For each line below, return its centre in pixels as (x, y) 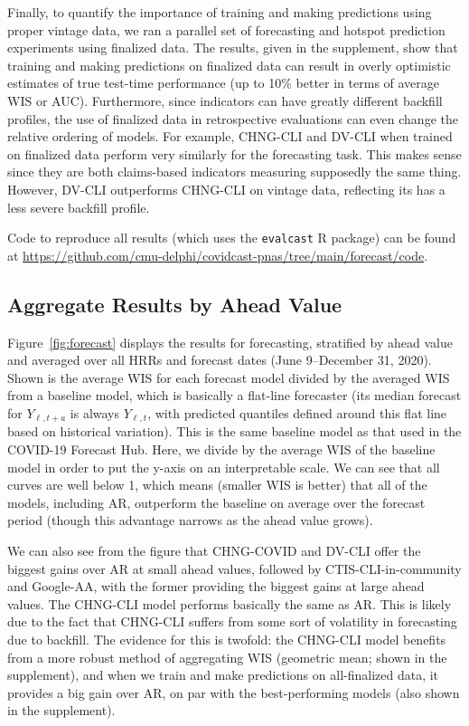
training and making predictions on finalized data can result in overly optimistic (229, 65)
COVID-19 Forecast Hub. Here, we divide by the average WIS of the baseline (221, 449)
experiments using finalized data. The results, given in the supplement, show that (233, 48)
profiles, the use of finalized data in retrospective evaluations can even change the (233, 118)
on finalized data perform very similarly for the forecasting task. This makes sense (234, 153)
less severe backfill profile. (79, 207)
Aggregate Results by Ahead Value (175, 304)
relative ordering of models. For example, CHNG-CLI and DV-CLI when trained (230, 136)
